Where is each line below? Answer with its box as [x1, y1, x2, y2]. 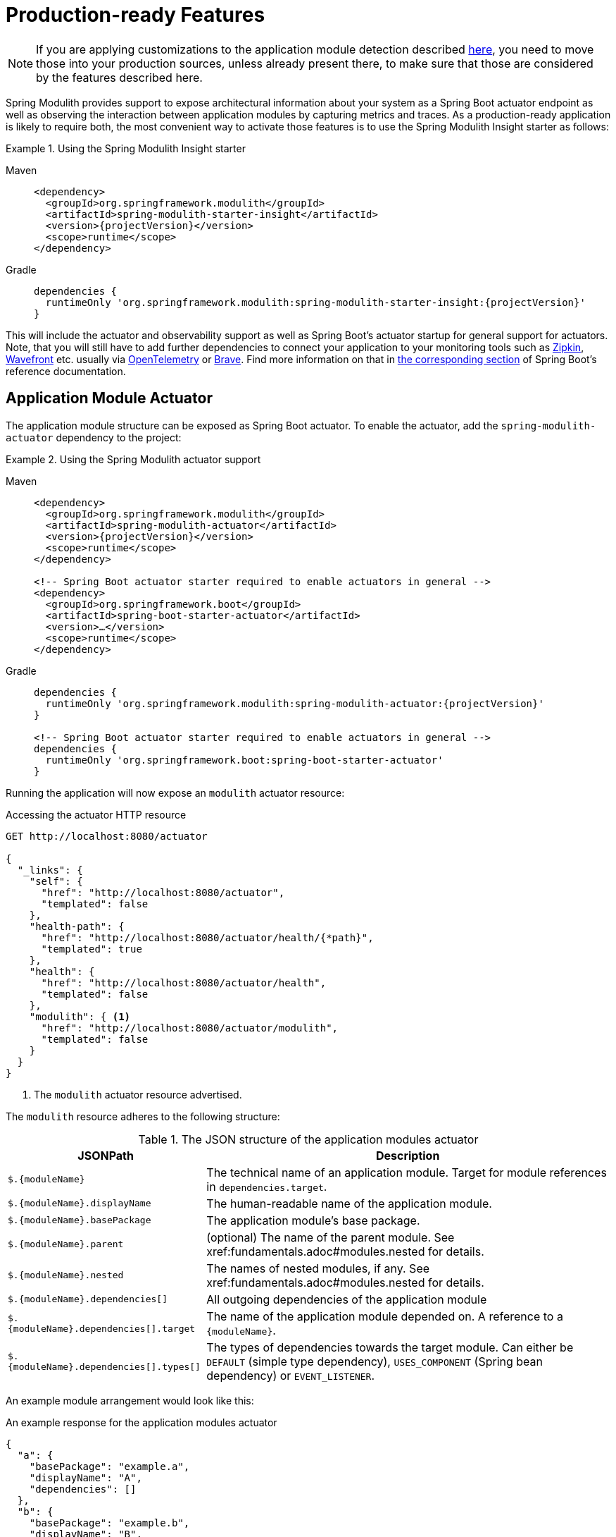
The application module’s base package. [206, 1213, 420, 1227]
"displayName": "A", [29, 1471, 142, 1483]
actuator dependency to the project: [6, 431, 182, 443]
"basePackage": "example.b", [29, 1517, 190, 1529]
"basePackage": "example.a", [29, 1460, 190, 1472]
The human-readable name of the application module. [206, 1196, 492, 1211]
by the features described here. [36, 70, 203, 85]
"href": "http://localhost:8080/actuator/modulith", [41, 1022, 339, 1034]
